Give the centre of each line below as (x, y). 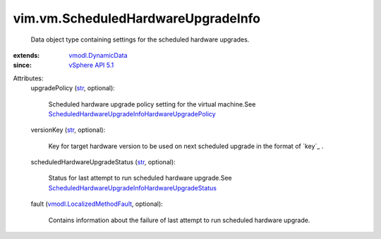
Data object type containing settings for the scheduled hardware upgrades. (140, 39)
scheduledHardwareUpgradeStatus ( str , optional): (103, 162)
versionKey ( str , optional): (68, 130)
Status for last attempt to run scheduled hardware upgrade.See (140, 178)
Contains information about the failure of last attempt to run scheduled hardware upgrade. (179, 220)
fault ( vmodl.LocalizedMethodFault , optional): (97, 204)
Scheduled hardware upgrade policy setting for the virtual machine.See (152, 104)
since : (22, 65)
